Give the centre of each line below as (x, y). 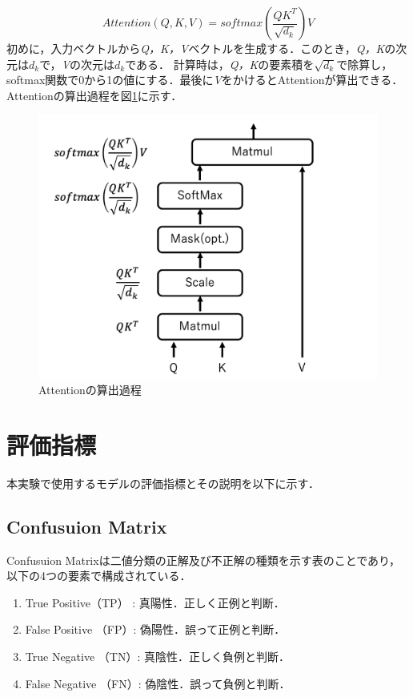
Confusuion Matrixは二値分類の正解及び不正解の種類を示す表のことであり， (204, 560)
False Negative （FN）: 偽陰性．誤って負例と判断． (158, 683)
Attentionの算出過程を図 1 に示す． (94, 95)
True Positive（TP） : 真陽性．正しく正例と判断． (155, 602)
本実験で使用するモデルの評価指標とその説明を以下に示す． (163, 483)
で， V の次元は (77, 64)
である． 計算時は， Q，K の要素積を (220, 64)
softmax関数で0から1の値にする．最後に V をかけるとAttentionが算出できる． (205, 80)
